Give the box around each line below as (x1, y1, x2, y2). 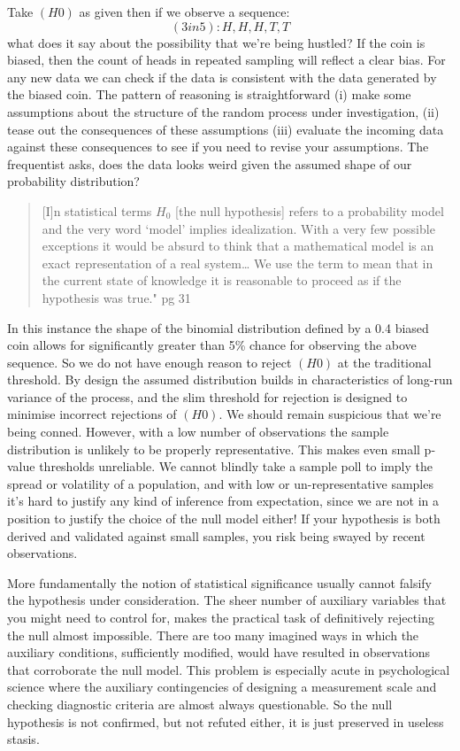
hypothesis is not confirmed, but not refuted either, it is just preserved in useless (7, 712, 444, 731)
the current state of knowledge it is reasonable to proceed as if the (42, 271, 402, 290)
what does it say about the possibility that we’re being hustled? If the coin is (7, 33, 425, 51)
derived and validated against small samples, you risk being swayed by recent (7, 526, 425, 545)
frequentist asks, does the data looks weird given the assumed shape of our (7, 154, 412, 173)
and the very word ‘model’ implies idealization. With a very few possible (42, 219, 435, 237)
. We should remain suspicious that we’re (218, 405, 441, 423)
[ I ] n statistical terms (42, 201, 152, 220)
